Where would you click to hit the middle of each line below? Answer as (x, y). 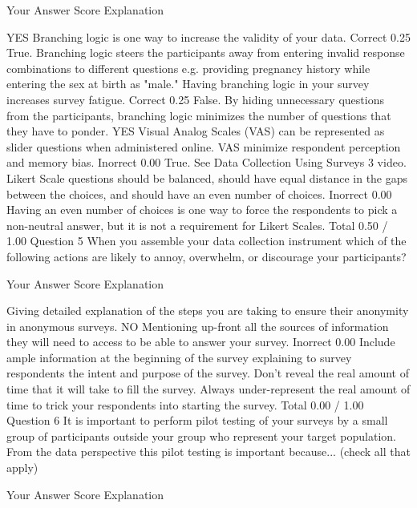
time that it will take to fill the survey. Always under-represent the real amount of (208, 389)
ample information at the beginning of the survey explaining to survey (179, 357)
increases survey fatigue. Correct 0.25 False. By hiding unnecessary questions (195, 99)
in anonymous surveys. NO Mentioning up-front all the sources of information (198, 326)
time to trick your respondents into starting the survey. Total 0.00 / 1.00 (185, 404)
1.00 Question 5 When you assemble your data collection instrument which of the (206, 241)
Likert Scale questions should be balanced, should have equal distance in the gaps (207, 177)
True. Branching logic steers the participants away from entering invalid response (206, 52)
